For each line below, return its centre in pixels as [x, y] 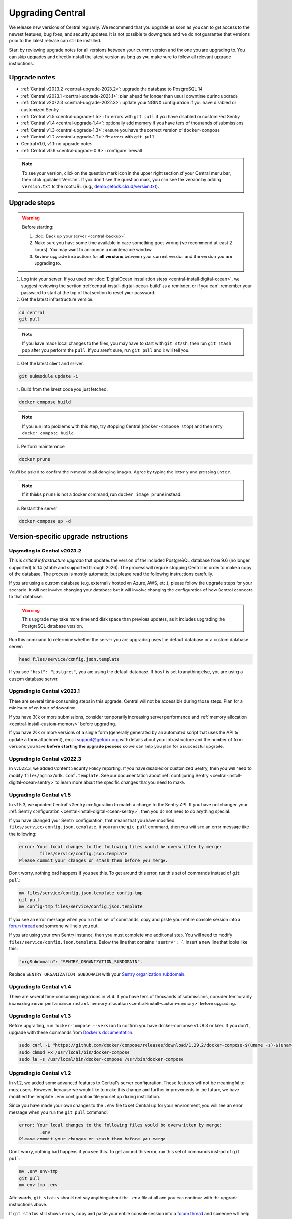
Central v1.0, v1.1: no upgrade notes [56, 143]
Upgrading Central [47, 13]
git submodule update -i [49, 376]
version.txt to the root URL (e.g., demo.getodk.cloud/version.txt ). [91, 187]
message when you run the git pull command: [58, 1112]
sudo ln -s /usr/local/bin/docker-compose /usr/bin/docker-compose [101, 1059]
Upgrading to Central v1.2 [40, 1073]
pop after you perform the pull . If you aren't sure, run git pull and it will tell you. [106, 350]
